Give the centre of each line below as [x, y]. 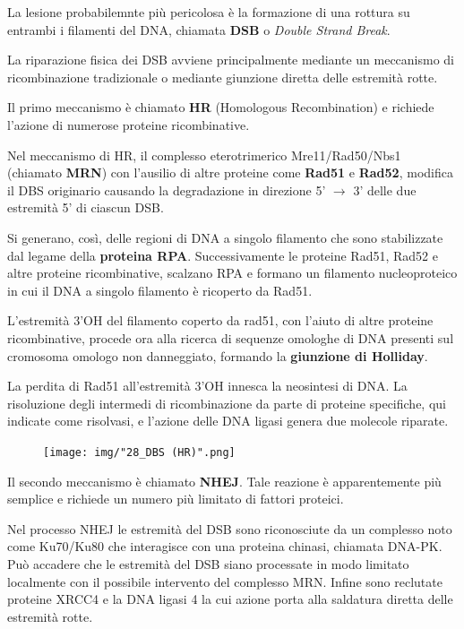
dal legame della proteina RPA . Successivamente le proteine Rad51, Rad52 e [223, 255]
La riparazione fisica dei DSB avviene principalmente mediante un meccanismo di [231, 60]
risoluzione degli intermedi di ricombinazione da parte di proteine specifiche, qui [227, 403]
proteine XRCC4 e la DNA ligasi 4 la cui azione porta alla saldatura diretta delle [230, 599]
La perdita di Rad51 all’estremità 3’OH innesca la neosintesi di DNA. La [207, 386]
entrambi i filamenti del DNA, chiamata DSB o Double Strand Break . [199, 29]
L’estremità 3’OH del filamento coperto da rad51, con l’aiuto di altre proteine [220, 320]
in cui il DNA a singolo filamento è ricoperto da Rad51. [160, 290]
